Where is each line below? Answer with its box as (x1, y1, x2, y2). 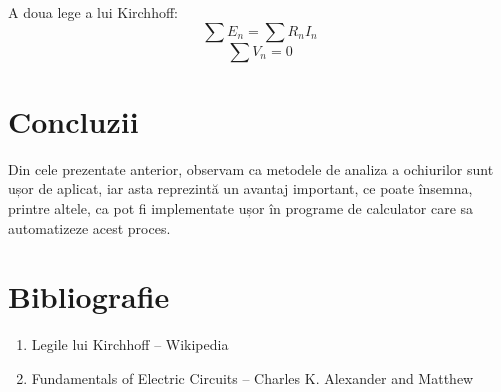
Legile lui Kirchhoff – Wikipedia (31, 334, 229, 355)
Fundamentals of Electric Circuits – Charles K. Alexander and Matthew (31, 367, 474, 388)
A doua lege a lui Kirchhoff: (8, 2, 178, 22)
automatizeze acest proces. (8, 217, 171, 238)
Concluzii (8, 100, 139, 141)
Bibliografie (8, 276, 170, 317)
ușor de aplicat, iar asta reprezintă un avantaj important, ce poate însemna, (8, 178, 473, 199)
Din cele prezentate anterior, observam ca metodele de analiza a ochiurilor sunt (8, 158, 494, 179)
